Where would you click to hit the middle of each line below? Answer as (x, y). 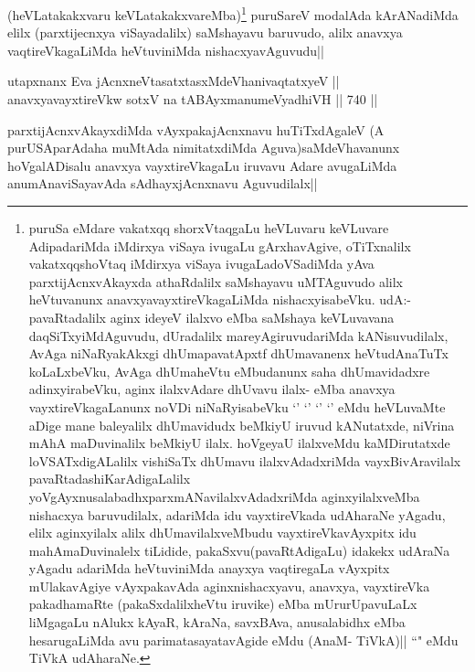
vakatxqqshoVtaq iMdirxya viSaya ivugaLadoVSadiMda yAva (201, 264)
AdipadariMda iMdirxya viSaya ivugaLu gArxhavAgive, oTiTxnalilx (220, 245)
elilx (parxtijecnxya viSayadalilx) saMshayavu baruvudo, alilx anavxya (205, 32)
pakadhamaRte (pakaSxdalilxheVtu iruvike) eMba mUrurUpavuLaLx (223, 604)
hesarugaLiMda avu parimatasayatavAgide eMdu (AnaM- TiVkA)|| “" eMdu (243, 640)
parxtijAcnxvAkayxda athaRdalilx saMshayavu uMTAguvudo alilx (216, 281)
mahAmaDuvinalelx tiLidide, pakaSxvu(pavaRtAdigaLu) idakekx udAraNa (239, 550)
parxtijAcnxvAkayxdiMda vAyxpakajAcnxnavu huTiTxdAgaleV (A (196, 129)
